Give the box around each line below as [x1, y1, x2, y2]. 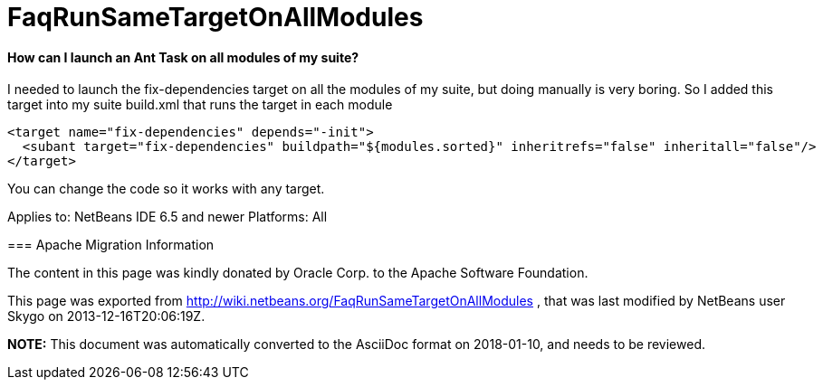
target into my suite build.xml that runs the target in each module [7, 97, 393, 113]
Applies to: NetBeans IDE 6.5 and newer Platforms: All [7, 209, 328, 225]
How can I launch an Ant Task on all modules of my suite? [7, 49, 359, 65]
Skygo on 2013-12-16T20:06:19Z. [7, 308, 206, 325]
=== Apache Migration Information [7, 237, 215, 253]
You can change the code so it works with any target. [7, 181, 325, 197]
